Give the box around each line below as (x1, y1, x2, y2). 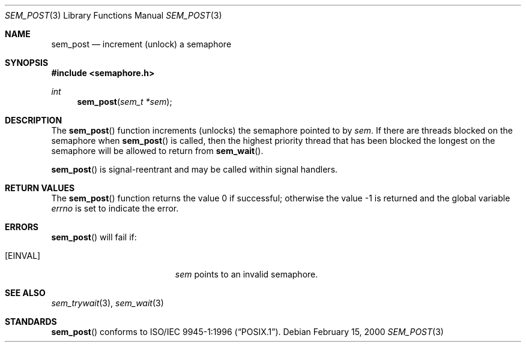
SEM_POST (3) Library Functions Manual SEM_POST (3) (5, 10, 222, 20)
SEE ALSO (5, 288, 46, 298)
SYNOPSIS (5, 58, 49, 68)
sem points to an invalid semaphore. (175, 269, 318, 279)
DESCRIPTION (5, 115, 62, 125)
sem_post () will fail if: (51, 232, 137, 242)
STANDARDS (5, 316, 57, 327)
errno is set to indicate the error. (51, 203, 179, 213)
